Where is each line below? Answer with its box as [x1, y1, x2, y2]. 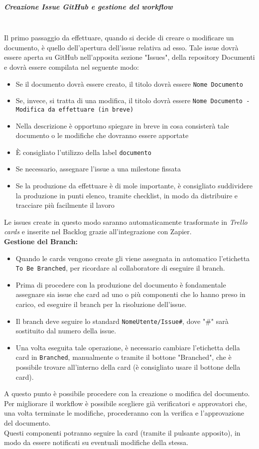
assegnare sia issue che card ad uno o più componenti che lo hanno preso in [15, 289, 246, 299]
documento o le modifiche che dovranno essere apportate [15, 130, 189, 141]
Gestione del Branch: [4, 236, 78, 246]
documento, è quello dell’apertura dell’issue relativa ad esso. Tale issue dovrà [4, 42, 239, 52]
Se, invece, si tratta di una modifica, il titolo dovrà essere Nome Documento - [15, 95, 250, 106]
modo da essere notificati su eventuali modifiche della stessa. [4, 437, 188, 448]
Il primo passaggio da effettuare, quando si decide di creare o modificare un [4, 32, 234, 43]
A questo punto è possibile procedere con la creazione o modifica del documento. [4, 388, 250, 399]
